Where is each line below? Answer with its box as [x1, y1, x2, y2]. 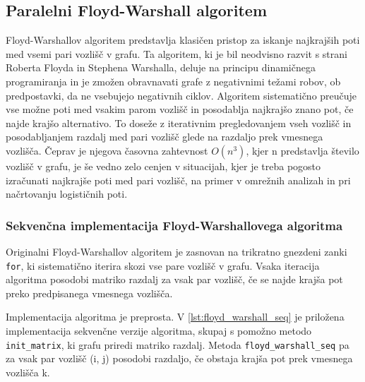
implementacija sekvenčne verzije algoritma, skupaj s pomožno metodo [6, 323, 312, 338]
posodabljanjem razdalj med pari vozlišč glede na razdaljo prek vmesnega [6, 129, 323, 144]
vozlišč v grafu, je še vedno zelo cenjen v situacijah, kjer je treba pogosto [6, 158, 321, 173]
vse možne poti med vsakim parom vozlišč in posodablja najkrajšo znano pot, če [6, 102, 354, 117]
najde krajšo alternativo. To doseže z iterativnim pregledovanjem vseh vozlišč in [6, 115, 352, 130]
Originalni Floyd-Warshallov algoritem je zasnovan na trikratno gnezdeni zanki [6, 244, 347, 258]
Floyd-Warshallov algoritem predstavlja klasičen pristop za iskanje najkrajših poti [6, 32, 360, 47]
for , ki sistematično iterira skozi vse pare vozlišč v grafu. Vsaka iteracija [6, 258, 320, 273]
